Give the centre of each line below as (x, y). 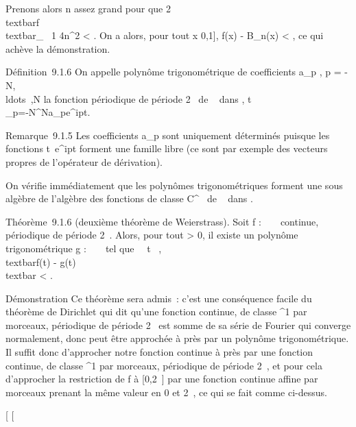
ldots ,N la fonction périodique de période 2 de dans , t (129, 98)
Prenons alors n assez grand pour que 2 (88, 8)
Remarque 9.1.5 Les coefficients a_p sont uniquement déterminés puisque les (168, 135)
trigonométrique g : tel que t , (84, 248)
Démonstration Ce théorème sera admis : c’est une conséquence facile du (159, 298)
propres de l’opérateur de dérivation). (84, 161)
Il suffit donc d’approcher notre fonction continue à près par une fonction (159, 352)
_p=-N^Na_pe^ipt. (48, 112)
